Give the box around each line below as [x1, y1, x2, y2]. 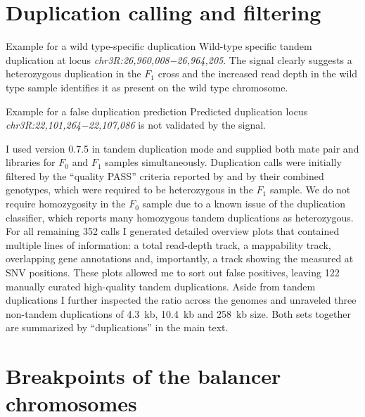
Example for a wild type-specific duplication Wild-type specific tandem [6, 39, 312, 53]
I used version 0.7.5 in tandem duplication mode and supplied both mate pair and [6, 141, 359, 155]
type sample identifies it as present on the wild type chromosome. [6, 79, 288, 94]
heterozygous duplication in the [6, 66, 141, 81]
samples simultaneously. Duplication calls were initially [105, 155, 342, 169]
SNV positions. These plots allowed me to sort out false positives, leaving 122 [6, 265, 340, 280]
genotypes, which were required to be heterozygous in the [6, 182, 253, 197]
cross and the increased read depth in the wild [158, 66, 358, 81]
